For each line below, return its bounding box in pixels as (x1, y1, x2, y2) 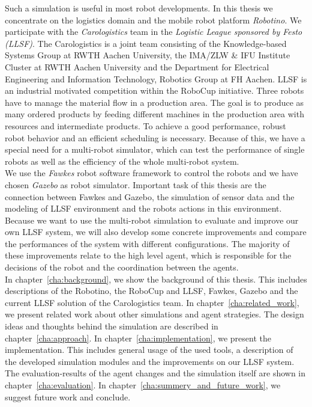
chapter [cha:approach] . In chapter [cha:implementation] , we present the (5, 331, 272, 344)
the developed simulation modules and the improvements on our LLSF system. (5, 355, 295, 367)
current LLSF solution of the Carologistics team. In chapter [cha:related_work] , (5, 296, 299, 308)
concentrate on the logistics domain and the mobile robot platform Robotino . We (5, 13, 302, 26)
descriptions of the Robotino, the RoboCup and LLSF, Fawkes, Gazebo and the (5, 284, 298, 297)
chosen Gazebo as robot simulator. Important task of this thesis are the (5, 178, 266, 191)
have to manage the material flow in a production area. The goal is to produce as (5, 96, 304, 108)
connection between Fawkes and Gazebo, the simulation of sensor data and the (5, 190, 295, 203)
